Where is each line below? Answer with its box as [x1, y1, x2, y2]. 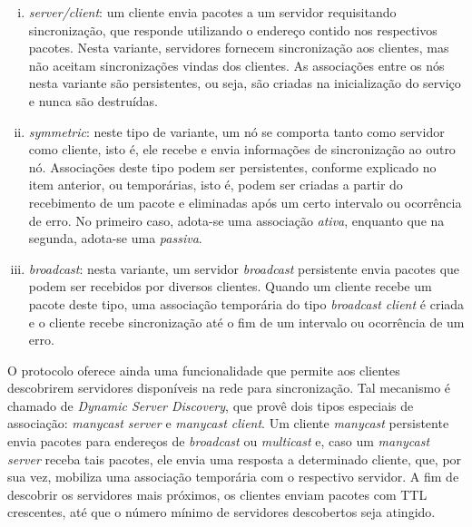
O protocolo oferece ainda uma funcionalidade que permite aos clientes [7, 360, 400, 379]
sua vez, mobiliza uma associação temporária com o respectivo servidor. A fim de [7, 467, 459, 486]
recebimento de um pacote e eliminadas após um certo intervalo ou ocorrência [28, 192, 462, 211]
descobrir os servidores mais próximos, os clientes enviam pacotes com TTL [7, 484, 428, 503]
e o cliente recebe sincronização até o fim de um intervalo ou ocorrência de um [28, 312, 465, 331]
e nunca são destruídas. [28, 91, 159, 110]
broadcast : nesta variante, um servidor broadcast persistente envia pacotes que [28, 259, 460, 278]
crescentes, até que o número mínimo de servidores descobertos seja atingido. [7, 503, 436, 522]
